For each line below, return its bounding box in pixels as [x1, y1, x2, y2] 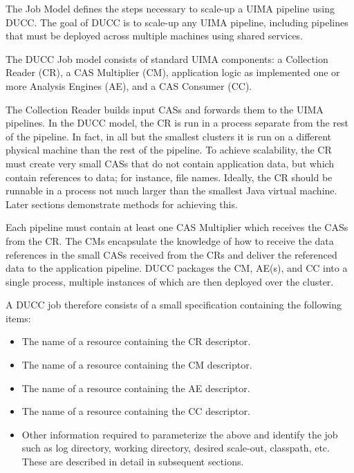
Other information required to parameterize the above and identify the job [21, 427, 338, 441]
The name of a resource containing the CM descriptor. [21, 358, 252, 372]
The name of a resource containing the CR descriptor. [21, 334, 251, 349]
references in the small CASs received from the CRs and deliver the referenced [6, 247, 337, 261]
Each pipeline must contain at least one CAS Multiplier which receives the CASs [6, 220, 348, 234]
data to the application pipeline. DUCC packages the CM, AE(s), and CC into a [6, 261, 348, 275]
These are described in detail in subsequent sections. [21, 454, 244, 469]
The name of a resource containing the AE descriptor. [21, 380, 250, 395]
